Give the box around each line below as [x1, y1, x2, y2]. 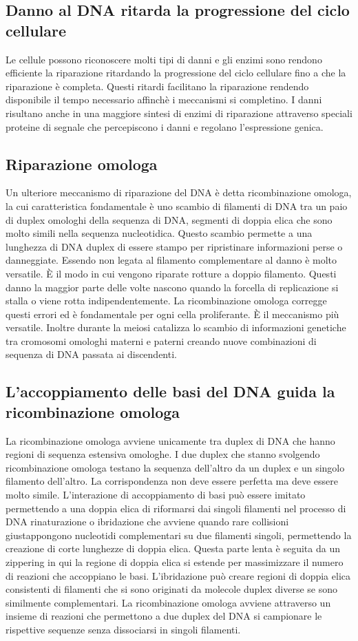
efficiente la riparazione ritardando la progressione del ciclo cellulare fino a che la [6, 65, 346, 80]
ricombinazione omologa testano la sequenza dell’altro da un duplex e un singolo [6, 460, 345, 474]
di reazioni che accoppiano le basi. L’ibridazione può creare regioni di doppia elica [6, 568, 350, 582]
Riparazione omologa [6, 153, 158, 174]
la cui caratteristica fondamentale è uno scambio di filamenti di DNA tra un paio [6, 198, 348, 213]
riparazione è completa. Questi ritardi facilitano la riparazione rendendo [6, 78, 309, 93]
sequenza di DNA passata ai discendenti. [6, 347, 177, 361]
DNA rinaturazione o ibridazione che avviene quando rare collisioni [6, 514, 289, 529]
